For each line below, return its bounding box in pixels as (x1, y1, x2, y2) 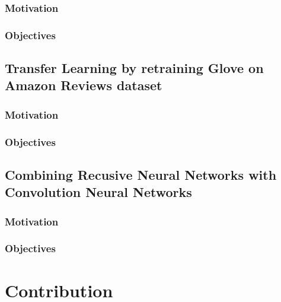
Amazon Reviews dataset (5, 76, 162, 94)
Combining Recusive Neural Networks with (5, 165, 277, 183)
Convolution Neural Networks (5, 183, 192, 201)
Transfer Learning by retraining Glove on (5, 59, 264, 77)
